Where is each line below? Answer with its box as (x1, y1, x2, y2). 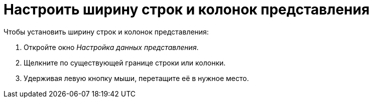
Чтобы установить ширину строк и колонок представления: (4, 27, 209, 36)
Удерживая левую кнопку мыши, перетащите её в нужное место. (24, 73, 249, 82)
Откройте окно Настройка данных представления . (24, 42, 199, 51)
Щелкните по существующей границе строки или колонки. (24, 58, 226, 67)
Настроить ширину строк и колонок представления (4, 1, 370, 18)
